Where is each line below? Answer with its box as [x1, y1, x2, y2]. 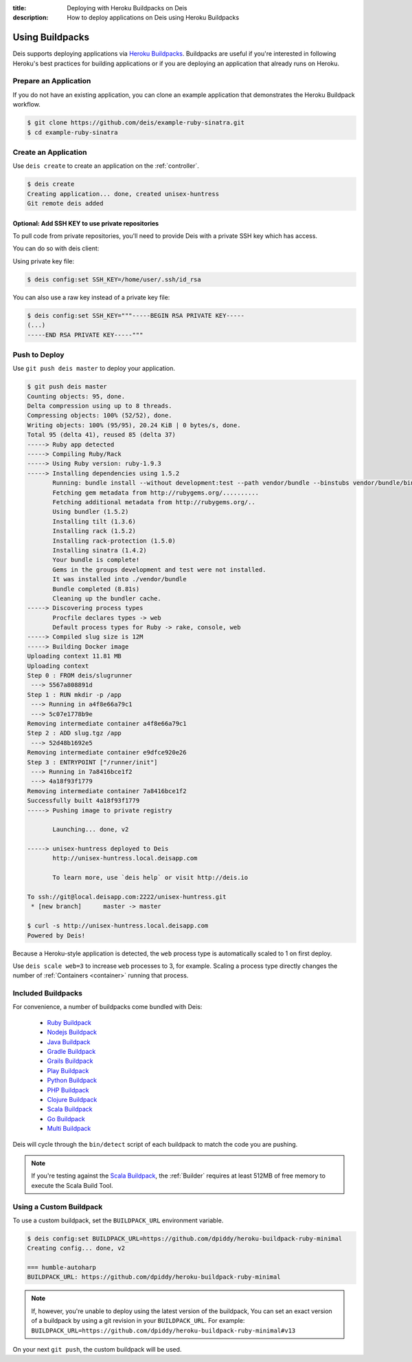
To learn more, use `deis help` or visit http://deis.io [52, 874, 249, 882]
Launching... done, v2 [52, 825, 129, 834]
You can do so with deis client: [12, 244, 100, 252]
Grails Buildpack [47, 1057, 93, 1066]
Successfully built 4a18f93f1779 [27, 797, 140, 805]
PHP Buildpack [47, 1085, 89, 1094]
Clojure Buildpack [47, 1096, 98, 1103]
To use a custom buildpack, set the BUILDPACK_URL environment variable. [12, 1216, 224, 1224]
